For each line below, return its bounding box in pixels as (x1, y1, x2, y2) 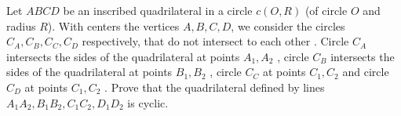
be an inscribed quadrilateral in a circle (63, 2, 253, 18)
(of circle (304, 2, 348, 18)
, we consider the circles (231, 17, 345, 34)
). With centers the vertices (47, 17, 180, 34)
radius (6, 17, 36, 34)
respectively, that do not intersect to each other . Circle (82, 33, 349, 49)
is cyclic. (127, 94, 169, 111)
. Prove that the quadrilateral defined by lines (104, 78, 325, 95)
